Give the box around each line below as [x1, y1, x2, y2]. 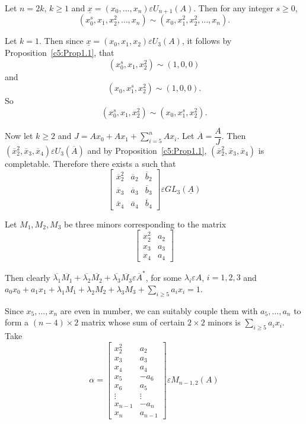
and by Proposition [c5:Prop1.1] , [87, 144, 207, 156]
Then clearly [5, 271, 50, 283]
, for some [145, 271, 182, 283]
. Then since [39, 34, 84, 47]
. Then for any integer [193, 2, 273, 14]
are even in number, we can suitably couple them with [60, 304, 258, 317]
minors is [208, 316, 241, 328]
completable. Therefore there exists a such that [5, 157, 176, 169]
